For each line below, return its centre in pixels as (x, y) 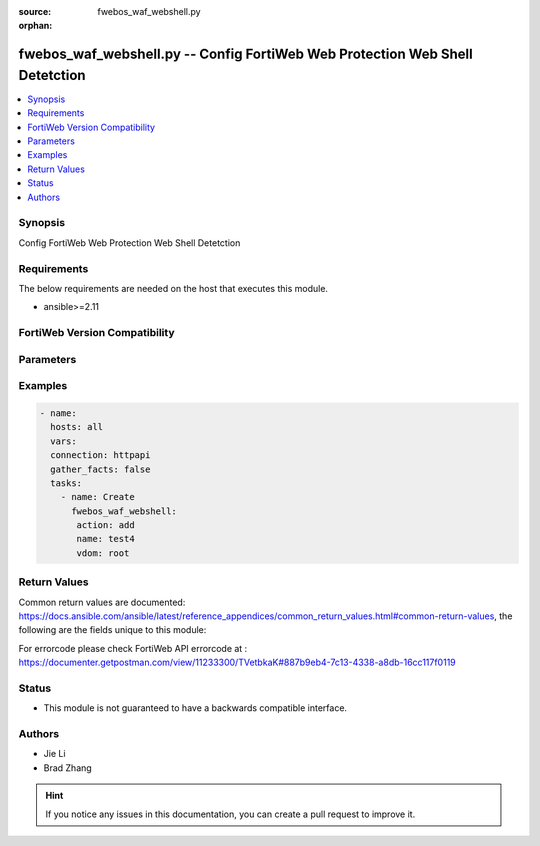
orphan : (35, 26)
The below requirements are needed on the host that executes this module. (173, 288)
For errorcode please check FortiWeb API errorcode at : (133, 648)
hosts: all (77, 427)
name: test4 (105, 539)
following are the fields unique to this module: (112, 630)
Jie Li (54, 754)
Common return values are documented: (102, 602)
